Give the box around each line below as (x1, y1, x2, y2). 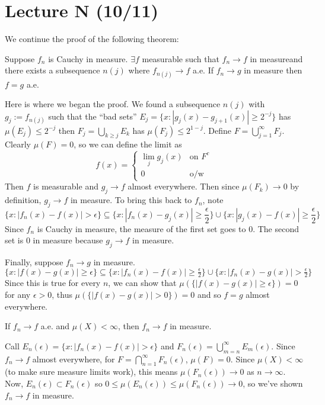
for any (5, 288, 31, 300)
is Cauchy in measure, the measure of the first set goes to (37, 222, 246, 234)
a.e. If (192, 64, 214, 76)
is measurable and (33, 180, 98, 192)
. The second (253, 222, 299, 234)
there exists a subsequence (5, 64, 100, 76)
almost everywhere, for (32, 352, 115, 365)
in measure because (33, 234, 103, 246)
